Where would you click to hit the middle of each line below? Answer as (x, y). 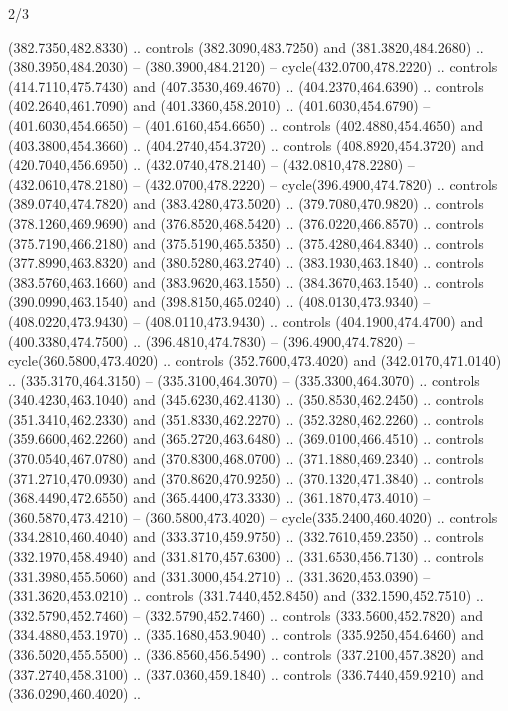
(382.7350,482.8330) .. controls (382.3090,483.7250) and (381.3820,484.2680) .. (246, 46)
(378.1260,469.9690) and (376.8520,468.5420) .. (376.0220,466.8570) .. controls (246, 222)
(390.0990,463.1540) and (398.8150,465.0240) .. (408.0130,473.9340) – (219, 301)
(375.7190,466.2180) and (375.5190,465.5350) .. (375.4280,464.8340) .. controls (246, 242)
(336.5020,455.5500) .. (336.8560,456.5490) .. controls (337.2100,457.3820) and (246, 654)
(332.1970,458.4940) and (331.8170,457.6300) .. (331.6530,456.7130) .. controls (246, 556)
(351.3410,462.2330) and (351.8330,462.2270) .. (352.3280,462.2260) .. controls (246, 418)
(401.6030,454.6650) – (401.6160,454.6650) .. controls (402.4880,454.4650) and (245, 124)
